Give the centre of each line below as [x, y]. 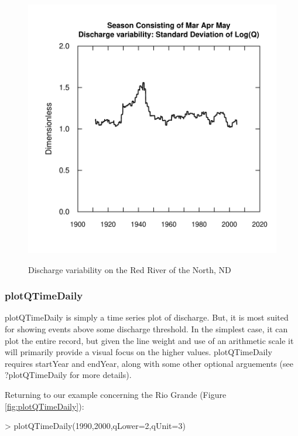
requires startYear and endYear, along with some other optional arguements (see [149, 363]
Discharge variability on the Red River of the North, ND [130, 269]
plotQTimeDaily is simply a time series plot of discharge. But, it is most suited [147, 317]
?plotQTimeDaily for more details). [68, 375]
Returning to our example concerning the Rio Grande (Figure [116, 394]
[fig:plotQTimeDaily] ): [44, 406]
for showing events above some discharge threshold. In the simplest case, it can [146, 329]
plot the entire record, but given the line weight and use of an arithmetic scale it [149, 340]
